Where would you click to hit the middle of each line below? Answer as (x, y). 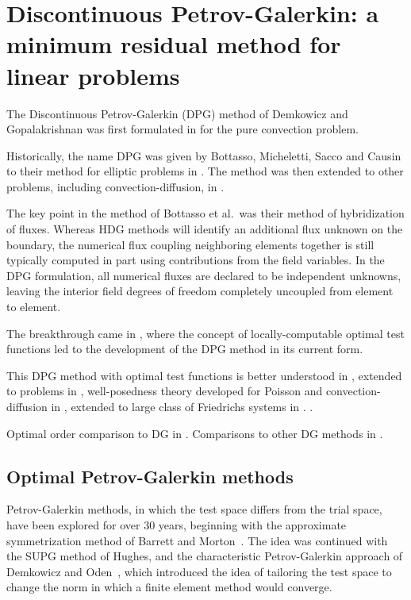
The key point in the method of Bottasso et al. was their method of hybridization (205, 213)
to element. (34, 307)
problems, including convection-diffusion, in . (115, 186)
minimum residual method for (174, 44)
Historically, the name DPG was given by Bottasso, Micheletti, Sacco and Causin (204, 155)
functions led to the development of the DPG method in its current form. (185, 349)
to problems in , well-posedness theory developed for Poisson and (165, 391)
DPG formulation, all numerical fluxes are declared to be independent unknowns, (204, 275)
